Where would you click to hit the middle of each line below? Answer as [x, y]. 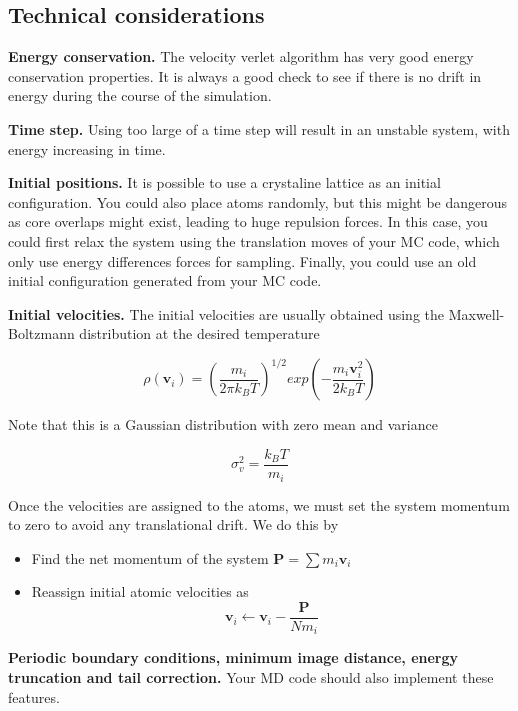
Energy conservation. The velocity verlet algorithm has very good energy [241, 56]
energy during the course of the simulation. [140, 95]
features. [34, 696]
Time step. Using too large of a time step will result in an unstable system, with [259, 128]
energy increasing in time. [87, 148]
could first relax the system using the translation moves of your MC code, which [254, 240]
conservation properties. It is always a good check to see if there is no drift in [245, 75]
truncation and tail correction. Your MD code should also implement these [251, 677]
